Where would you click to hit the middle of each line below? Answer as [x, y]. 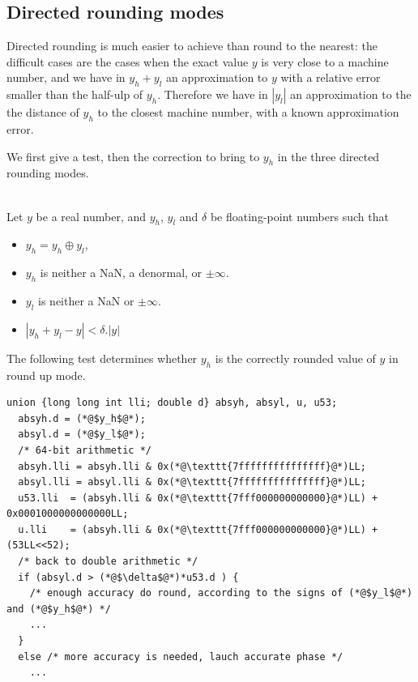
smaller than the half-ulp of [75, 94]
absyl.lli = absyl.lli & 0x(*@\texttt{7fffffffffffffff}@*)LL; [192, 482]
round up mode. [46, 375]
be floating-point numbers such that [299, 216]
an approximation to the [351, 94]
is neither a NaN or [86, 300]
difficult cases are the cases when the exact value [128, 61]
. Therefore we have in [213, 94]
